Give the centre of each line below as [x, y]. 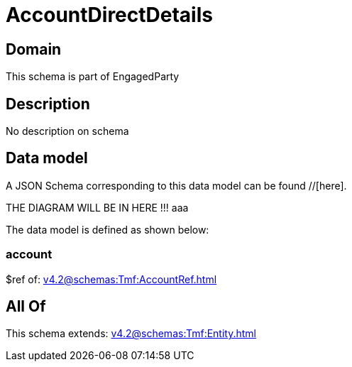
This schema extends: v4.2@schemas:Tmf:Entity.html [131, 334]
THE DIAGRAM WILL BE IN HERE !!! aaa [97, 207]
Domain [34, 49]
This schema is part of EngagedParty [93, 77]
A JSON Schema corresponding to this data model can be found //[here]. [176, 185]
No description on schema [67, 131]
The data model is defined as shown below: [108, 229]
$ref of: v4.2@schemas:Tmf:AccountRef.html [111, 279]
